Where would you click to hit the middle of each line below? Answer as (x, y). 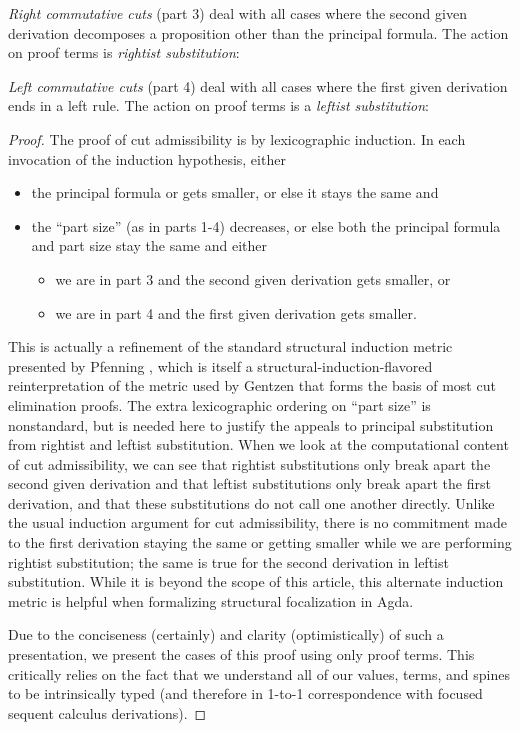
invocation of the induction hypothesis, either (147, 158)
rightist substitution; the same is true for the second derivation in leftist (228, 561)
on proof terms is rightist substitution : (124, 52)
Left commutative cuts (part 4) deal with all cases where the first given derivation (258, 85)
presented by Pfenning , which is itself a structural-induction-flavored (220, 365)
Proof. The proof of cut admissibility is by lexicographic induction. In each (237, 138)
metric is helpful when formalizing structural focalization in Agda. (211, 600)
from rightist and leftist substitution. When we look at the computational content (258, 444)
